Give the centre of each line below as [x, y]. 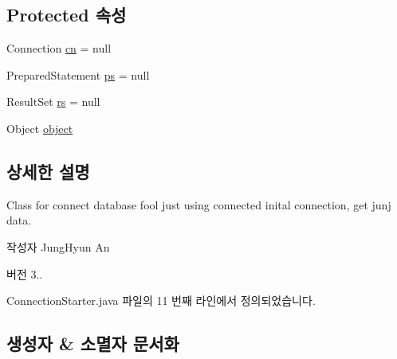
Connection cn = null [59, 48]
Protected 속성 [67, 15]
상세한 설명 [48, 171]
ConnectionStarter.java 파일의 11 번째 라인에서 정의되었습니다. [161, 300]
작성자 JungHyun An [58, 246]
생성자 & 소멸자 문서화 [93, 343]
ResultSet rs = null [53, 101]
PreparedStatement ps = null [78, 74]
